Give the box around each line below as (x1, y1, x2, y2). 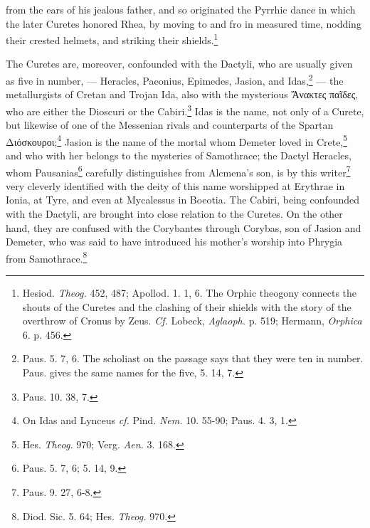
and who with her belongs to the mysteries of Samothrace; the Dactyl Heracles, (6, 147, 351, 162)
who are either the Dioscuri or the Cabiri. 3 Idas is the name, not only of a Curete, (6, 101, 364, 118)
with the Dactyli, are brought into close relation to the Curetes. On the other (6, 206, 343, 221)
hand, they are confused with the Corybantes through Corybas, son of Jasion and (6, 220, 361, 235)
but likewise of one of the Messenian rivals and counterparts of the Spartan (6, 117, 334, 132)
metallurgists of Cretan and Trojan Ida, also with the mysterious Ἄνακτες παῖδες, (6, 87, 359, 102)
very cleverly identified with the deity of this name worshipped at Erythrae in (6, 178, 345, 193)
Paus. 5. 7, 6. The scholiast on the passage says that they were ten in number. (22, 351, 364, 366)
